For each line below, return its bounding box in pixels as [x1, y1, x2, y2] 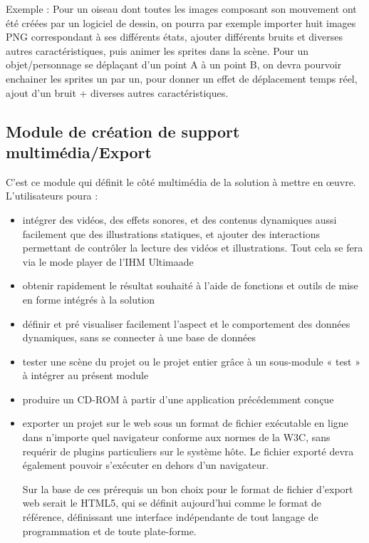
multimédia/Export [6, 140, 152, 162]
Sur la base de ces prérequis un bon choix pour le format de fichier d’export [22, 481, 353, 496]
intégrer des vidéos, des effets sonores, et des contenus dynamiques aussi [22, 212, 337, 227]
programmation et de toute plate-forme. [22, 523, 197, 538]
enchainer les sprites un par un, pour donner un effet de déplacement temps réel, [6, 71, 358, 86]
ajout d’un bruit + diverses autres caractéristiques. [6, 85, 229, 100]
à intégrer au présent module [22, 368, 149, 383]
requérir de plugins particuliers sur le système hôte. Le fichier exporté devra [22, 443, 354, 458]
